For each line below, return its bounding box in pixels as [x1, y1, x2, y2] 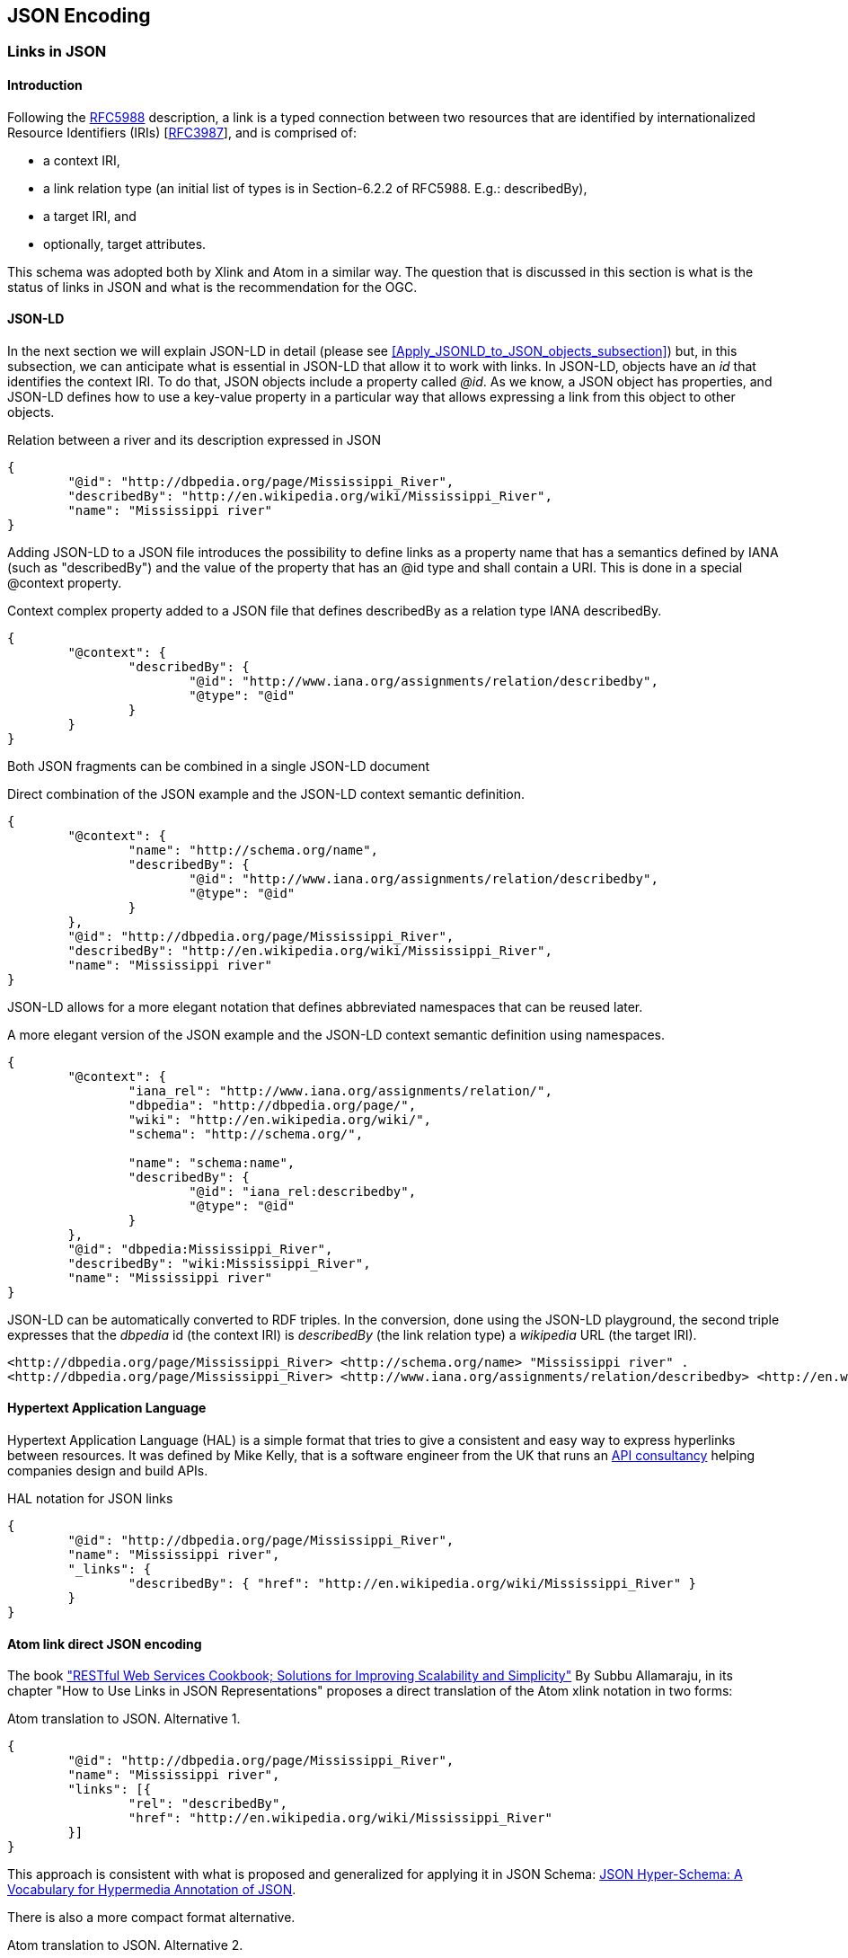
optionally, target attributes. [43, 235, 207, 252]
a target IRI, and [43, 208, 137, 224]
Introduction [7, 77, 83, 93]
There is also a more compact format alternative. [7, 1909, 296, 1926]
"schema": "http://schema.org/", [128, 1126, 364, 1141]
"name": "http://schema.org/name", [128, 842, 379, 857]
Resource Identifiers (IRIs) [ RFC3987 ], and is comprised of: [7, 124, 357, 140]
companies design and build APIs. [7, 1463, 208, 1479]
